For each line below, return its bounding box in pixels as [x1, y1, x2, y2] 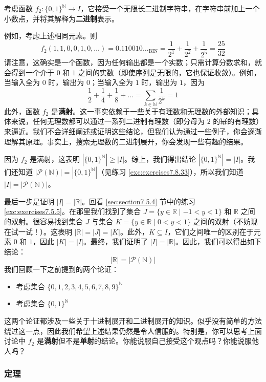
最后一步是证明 [4, 196, 54, 206]
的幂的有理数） [213, 116, 260, 126]
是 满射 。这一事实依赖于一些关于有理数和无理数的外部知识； [51, 105, 252, 116]
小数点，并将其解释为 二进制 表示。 [4, 13, 119, 24]
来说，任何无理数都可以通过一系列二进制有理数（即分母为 [11, 116, 205, 126]
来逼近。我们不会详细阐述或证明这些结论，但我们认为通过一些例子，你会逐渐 [4, 125, 262, 136]
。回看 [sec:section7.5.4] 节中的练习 [82, 196, 195, 206]
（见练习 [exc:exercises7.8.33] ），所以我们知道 [97, 166, 243, 177]
